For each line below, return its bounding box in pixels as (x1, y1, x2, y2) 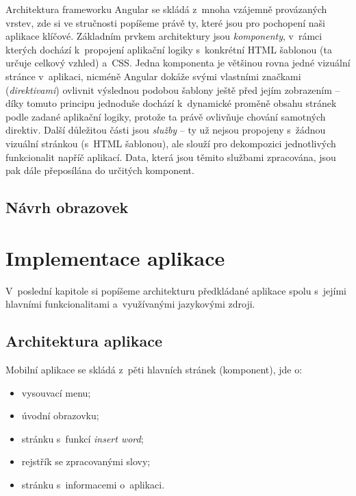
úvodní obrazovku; (21, 408, 99, 423)
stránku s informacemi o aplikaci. (21, 477, 165, 491)
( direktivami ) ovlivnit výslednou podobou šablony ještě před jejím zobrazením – (5, 82, 340, 97)
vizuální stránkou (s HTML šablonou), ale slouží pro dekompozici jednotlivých (5, 136, 336, 150)
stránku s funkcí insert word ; (21, 431, 144, 445)
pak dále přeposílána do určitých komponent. (5, 163, 194, 177)
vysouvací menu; (21, 385, 91, 399)
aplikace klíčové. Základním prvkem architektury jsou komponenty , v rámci (5, 29, 322, 43)
